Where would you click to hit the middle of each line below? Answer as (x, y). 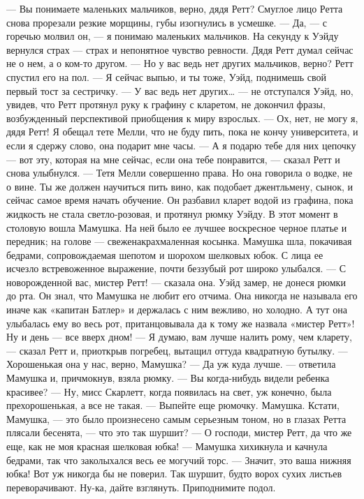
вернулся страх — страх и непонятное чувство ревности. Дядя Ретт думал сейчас (180, 49)
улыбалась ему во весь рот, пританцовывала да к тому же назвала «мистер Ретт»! (181, 323)
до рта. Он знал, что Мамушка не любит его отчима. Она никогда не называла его (182, 296)
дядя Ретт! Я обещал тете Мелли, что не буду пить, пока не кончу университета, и (182, 132)
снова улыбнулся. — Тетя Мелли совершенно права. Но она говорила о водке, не (180, 173)
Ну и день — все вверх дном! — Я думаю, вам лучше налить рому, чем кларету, (179, 337)
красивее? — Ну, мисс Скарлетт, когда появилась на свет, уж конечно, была (169, 391)
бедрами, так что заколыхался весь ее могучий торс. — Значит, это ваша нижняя (179, 460)
